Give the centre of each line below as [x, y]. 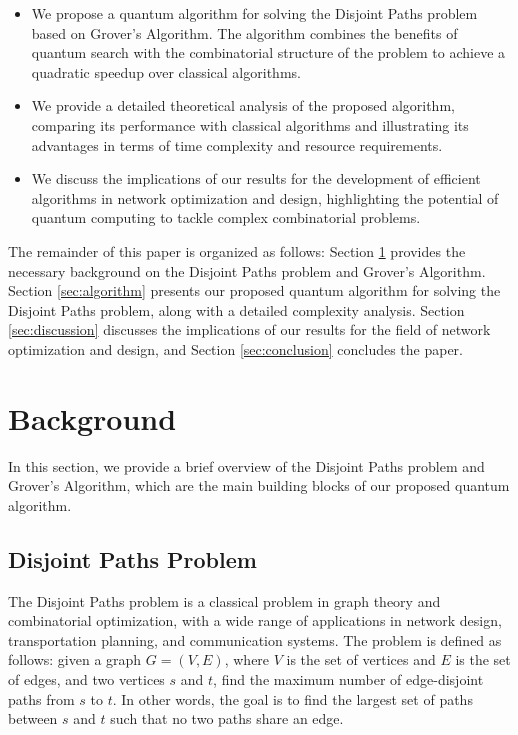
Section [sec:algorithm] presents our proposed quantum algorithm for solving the [254, 290]
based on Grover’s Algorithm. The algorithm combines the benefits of [244, 32]
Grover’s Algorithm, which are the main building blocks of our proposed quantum [259, 485]
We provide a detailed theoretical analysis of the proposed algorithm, [243, 105]
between [33, 718]
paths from [41, 698]
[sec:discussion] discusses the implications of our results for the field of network [249, 329]
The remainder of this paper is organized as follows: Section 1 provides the [237, 250]
